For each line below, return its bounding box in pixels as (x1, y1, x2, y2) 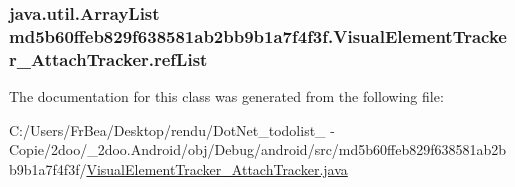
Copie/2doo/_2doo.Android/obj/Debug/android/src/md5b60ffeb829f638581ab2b (9, 139, 507, 160)
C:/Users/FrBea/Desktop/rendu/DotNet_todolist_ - (9, 119, 335, 140)
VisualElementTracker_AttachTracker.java (86, 158, 348, 179)
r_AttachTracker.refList (9, 46, 208, 71)
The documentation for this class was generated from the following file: (9, 86, 444, 107)
